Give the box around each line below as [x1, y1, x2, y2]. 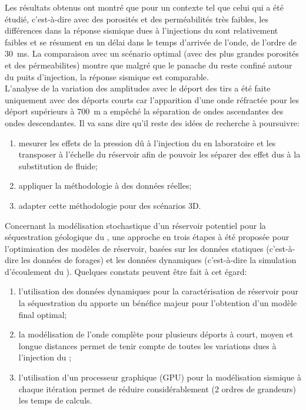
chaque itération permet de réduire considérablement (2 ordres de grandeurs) [18, 382, 296, 395]
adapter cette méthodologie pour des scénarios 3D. [18, 199, 201, 211]
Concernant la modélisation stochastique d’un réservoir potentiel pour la [5, 219, 266, 231]
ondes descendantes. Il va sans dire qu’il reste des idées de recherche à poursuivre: [5, 116, 300, 129]
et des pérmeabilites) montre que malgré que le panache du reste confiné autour [5, 58, 292, 71]
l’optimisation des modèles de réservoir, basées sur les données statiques [5, 242, 264, 254]
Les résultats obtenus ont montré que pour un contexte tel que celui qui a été [5, 1, 284, 13]
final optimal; [18, 308, 67, 320]
